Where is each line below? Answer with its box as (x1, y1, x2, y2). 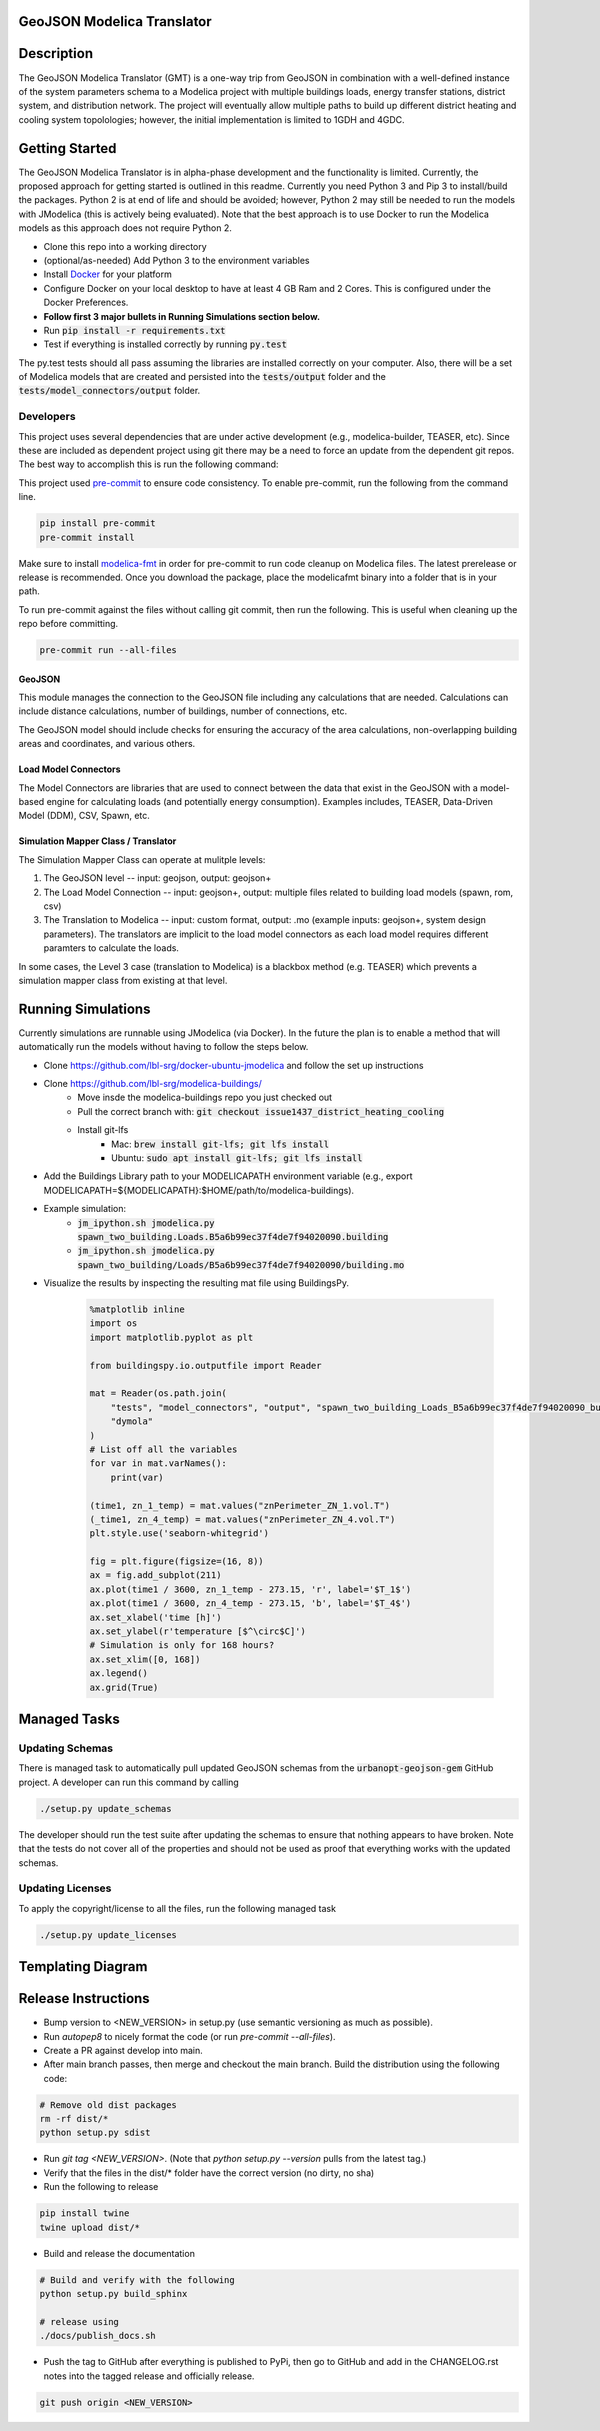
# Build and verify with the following (39, 2274, 235, 2285)
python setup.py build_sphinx (39, 2288, 188, 2299)
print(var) (110, 1471, 164, 1483)
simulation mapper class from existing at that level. (18, 974, 228, 986)
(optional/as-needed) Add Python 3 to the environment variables (43, 254, 310, 266)
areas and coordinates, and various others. (18, 738, 196, 750)
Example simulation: (43, 1203, 127, 1215)
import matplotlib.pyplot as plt (89, 1331, 254, 1343)
